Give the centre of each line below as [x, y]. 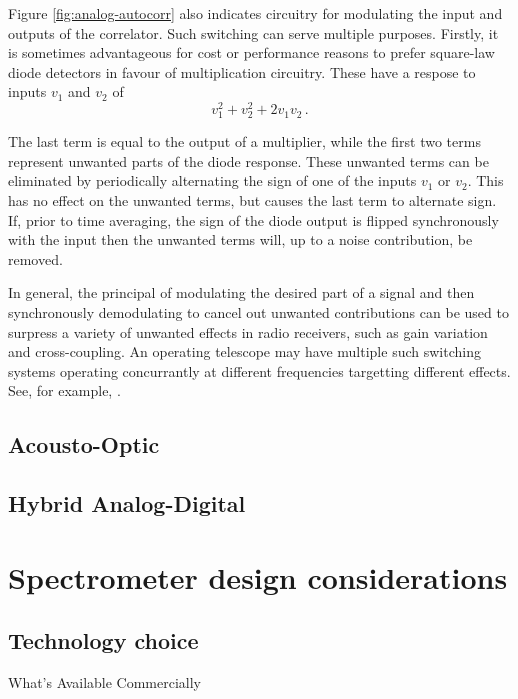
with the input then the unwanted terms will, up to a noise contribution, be [240, 239]
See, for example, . [64, 390]
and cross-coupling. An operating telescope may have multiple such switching [244, 351]
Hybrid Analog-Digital [127, 503]
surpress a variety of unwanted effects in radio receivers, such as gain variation [248, 331]
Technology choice [103, 640]
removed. [35, 258]
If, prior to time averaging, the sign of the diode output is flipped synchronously [253, 219]
